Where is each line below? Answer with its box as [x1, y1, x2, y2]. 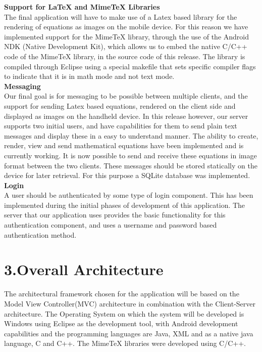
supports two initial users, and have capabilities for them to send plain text [4, 120, 237, 131]
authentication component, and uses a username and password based [4, 219, 217, 230]
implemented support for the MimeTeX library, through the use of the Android [4, 31, 249, 41]
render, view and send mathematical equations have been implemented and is [4, 140, 244, 151]
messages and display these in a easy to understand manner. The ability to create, [4, 130, 258, 141]
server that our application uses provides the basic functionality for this [4, 209, 226, 220]
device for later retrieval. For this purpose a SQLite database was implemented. [4, 170, 250, 181]
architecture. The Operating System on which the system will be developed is [4, 308, 244, 319]
